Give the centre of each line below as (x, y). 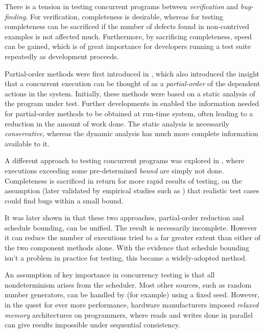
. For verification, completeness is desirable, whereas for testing (124, 16)
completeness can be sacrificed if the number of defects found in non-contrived (127, 26)
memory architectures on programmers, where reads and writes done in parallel (129, 314)
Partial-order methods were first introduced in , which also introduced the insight (132, 73)
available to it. (27, 143)
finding (15, 16)
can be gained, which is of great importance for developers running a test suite (128, 46)
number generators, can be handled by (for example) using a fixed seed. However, (132, 294)
